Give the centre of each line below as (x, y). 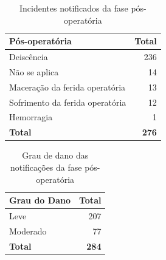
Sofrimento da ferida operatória (68, 102)
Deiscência (29, 57)
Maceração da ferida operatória (67, 87)
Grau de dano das (55, 155)
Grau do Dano (40, 200)
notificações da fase (46, 167)
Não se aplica (34, 71)
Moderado (28, 231)
